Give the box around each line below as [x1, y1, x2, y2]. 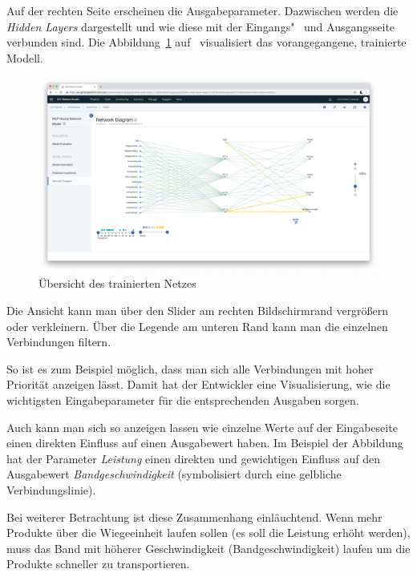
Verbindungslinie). [6, 481, 96, 498]
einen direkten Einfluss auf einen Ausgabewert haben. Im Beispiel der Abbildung [6, 434, 403, 451]
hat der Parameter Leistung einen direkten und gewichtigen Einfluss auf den [6, 450, 380, 466]
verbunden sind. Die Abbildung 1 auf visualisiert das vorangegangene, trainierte [6, 34, 407, 50]
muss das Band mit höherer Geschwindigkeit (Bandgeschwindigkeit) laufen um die [6, 539, 411, 556]
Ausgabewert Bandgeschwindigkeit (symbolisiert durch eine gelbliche [6, 466, 342, 482]
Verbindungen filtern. [6, 333, 111, 350]
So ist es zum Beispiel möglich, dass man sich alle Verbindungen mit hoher [6, 360, 374, 377]
